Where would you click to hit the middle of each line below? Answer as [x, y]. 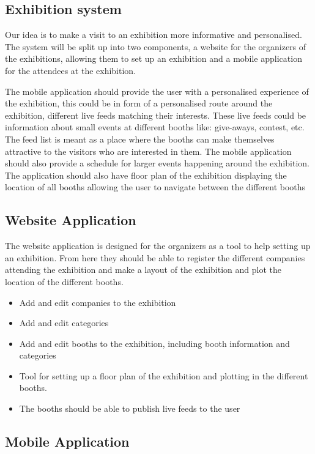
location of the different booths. [64, 281]
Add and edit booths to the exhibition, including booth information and [154, 343]
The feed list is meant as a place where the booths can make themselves [140, 139]
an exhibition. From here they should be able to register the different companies [155, 257]
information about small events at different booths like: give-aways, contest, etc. [155, 127]
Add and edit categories [64, 323]
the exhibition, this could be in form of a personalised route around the [139, 103]
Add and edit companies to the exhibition [98, 302]
